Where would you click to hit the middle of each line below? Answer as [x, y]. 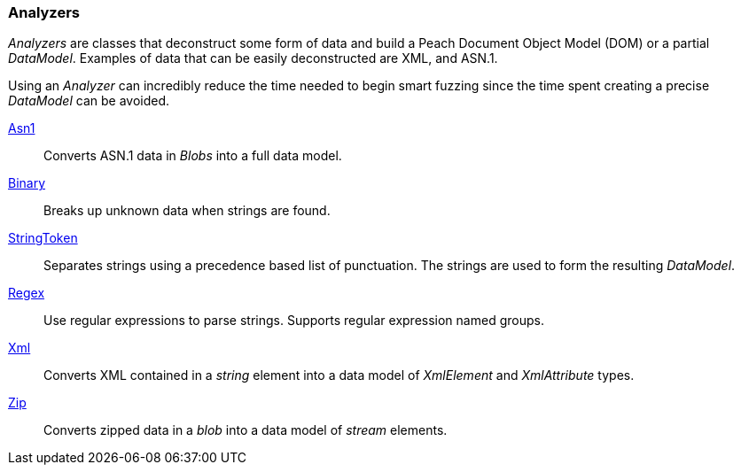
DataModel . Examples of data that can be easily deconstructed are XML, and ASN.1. [253, 58]
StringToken [43, 238]
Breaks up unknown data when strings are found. [187, 211]
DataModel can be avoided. [89, 101]
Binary [27, 183]
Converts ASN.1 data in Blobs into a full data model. [193, 156]
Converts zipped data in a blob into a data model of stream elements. [246, 430]
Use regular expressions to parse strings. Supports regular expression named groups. [294, 321]
